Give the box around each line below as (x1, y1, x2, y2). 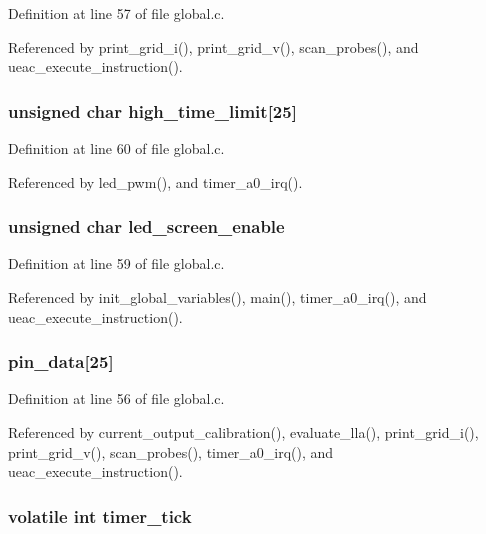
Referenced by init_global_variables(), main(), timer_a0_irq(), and (8, 287, 427, 307)
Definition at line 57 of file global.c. (8, 3, 225, 23)
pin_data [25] (8, 349, 114, 374)
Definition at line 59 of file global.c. (8, 253, 225, 274)
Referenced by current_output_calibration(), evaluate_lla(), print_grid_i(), (8, 422, 479, 442)
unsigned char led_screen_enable (8, 214, 285, 239)
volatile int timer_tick (8, 503, 192, 528)
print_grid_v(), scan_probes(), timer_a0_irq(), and (8, 441, 334, 462)
